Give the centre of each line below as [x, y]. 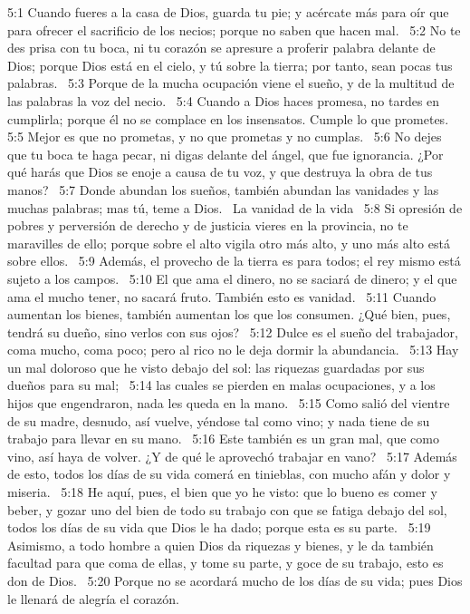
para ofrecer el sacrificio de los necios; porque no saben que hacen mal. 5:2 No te [234, 29]
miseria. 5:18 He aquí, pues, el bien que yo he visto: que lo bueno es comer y [222, 492]
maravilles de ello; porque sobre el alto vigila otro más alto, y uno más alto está [229, 243]
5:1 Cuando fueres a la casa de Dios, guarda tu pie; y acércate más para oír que [228, 12]
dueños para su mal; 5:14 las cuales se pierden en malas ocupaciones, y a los [221, 385]
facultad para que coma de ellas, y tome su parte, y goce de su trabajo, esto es [225, 563]
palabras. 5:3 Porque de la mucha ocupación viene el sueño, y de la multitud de [231, 83]
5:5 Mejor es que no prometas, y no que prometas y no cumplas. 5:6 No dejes [225, 136]
